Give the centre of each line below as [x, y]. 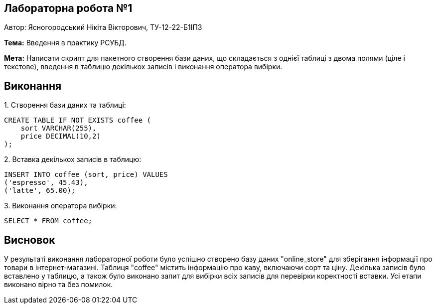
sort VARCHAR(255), [59, 128]
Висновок [30, 240]
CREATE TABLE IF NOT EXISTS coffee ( [78, 120]
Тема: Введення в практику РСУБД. [65, 43]
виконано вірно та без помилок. [59, 285]
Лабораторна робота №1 [68, 8]
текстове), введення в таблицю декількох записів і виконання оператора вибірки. [143, 67]
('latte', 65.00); [40, 191]
